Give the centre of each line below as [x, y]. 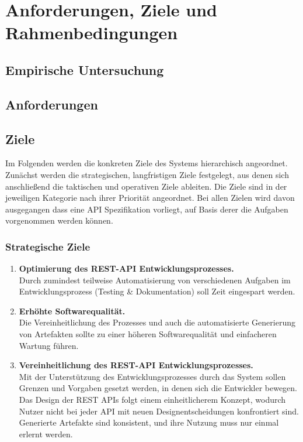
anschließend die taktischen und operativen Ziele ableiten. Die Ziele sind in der [146, 186]
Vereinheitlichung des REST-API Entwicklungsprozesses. [136, 365]
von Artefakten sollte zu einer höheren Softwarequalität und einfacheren [148, 334]
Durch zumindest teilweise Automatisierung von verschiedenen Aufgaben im [155, 280]
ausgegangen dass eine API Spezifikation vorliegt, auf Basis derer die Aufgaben [147, 209]
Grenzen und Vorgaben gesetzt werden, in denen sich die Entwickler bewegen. [158, 388]
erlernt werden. [46, 434]
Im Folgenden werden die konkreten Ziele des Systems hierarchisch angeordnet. [147, 163]
